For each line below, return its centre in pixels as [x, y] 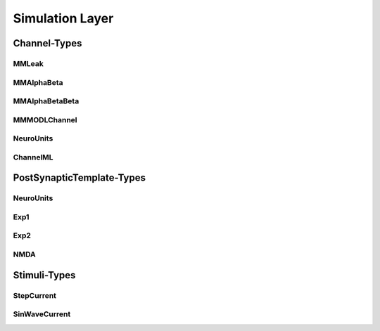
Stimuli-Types [44, 275]
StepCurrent [34, 295]
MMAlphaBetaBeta [46, 101]
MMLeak [28, 63]
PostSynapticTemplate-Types [79, 178]
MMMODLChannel [45, 119]
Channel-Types [47, 43]
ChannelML [33, 157]
